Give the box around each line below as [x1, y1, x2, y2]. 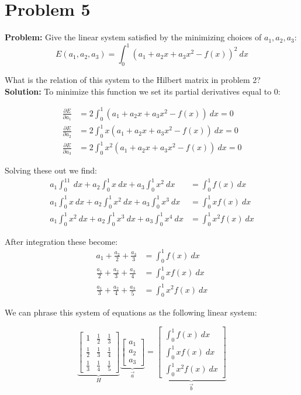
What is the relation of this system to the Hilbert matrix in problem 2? [5, 74, 261, 86]
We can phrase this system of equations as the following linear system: [5, 306, 257, 318]
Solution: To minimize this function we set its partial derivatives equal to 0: [5, 85, 281, 97]
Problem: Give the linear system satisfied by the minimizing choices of [5, 31, 262, 43]
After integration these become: [5, 235, 118, 247]
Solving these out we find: [5, 164, 97, 176]
